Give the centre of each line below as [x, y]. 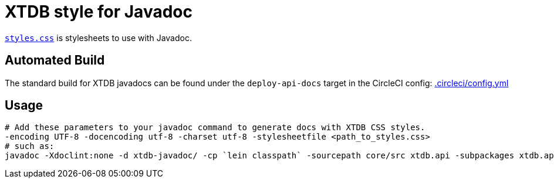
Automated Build [55, 60]
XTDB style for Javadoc [99, 12]
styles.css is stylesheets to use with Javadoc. [98, 38]
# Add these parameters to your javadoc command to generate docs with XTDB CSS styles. [215, 128]
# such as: [30, 146]
